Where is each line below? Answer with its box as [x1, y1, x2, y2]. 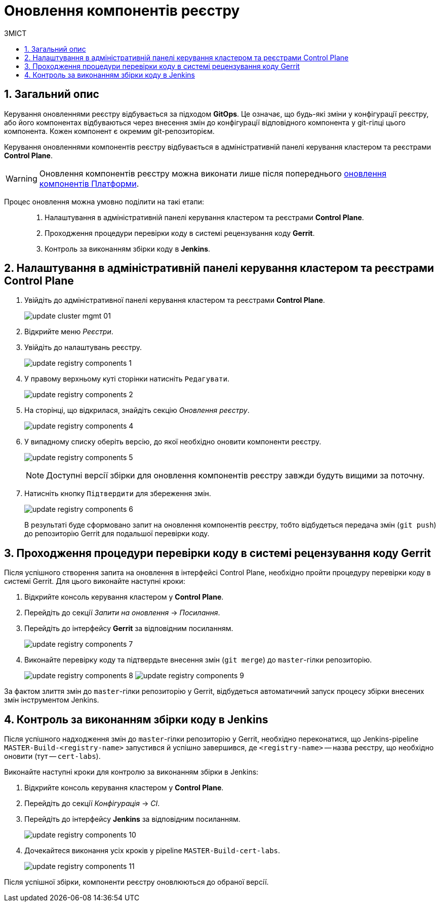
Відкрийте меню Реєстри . [24, 327, 113, 336]
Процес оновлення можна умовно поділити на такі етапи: [4, 197, 205, 206]
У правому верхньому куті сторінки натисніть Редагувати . [24, 374, 229, 384]
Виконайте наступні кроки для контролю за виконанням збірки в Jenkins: [4, 768, 259, 777]
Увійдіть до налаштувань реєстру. [24, 343, 142, 352]
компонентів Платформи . [39, 178, 139, 189]
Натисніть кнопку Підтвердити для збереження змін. [24, 489, 211, 498]
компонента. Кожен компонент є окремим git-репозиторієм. [4, 126, 215, 135]
